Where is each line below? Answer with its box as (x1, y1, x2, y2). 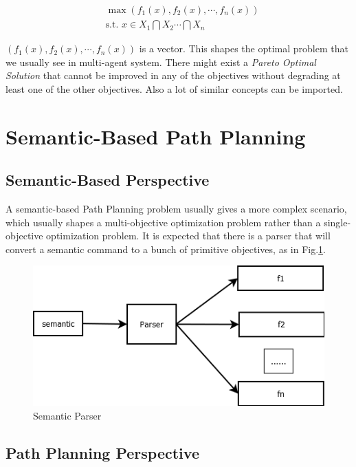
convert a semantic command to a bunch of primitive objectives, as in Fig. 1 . (5, 241, 326, 256)
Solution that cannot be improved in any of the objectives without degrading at (5, 68, 341, 83)
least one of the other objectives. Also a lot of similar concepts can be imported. (5, 81, 343, 96)
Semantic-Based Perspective (5, 169, 210, 191)
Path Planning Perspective (5, 442, 199, 463)
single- (324, 215, 351, 229)
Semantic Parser (33, 408, 102, 422)
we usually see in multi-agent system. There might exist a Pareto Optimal (5, 54, 316, 69)
